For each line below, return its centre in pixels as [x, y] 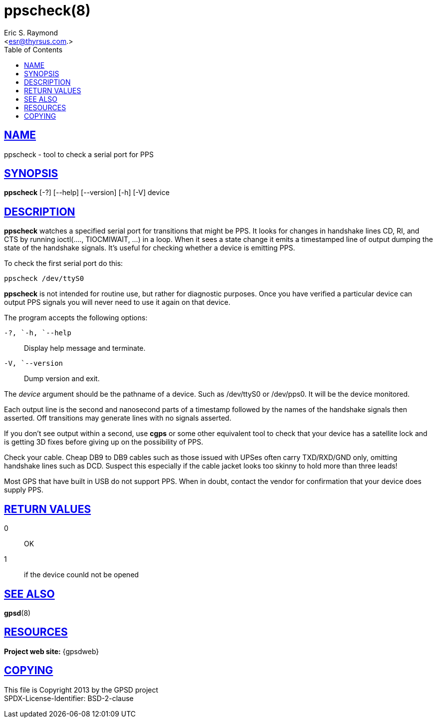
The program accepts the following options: [76, 318]
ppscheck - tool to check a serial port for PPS [79, 154]
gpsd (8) [17, 613]
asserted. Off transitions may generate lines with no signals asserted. [118, 418]
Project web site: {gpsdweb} [52, 651]
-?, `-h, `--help [38, 333]
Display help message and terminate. [85, 348]
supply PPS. [24, 490]
